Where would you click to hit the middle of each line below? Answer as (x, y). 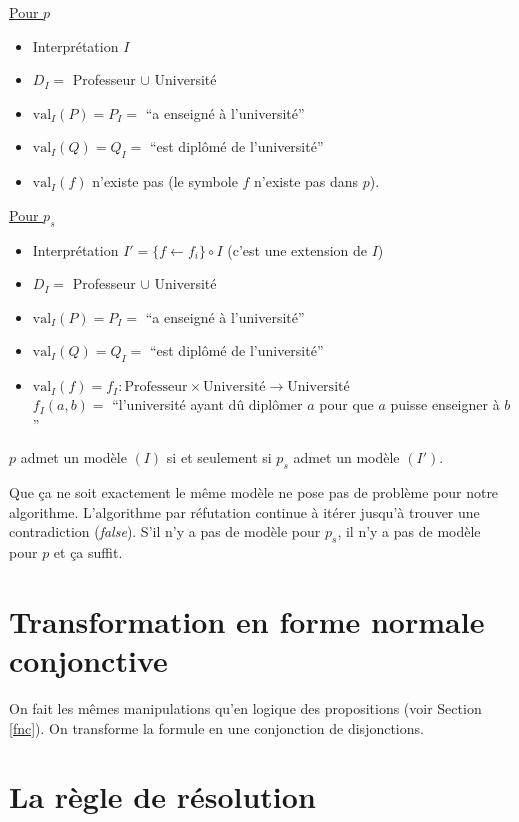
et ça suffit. (88, 552)
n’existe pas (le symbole (165, 181)
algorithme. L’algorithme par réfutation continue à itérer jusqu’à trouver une (244, 511)
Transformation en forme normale (247, 620)
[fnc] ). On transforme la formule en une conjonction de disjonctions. (216, 727)
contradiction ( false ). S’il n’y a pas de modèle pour (165, 531)
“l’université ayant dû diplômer (207, 404)
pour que (346, 404)
